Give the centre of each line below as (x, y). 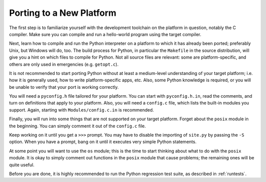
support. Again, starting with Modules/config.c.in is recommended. (82, 110)
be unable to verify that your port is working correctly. (64, 87)
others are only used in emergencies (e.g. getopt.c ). (64, 64)
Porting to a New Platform (63, 13)
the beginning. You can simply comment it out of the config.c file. (78, 126)
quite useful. (22, 165)
